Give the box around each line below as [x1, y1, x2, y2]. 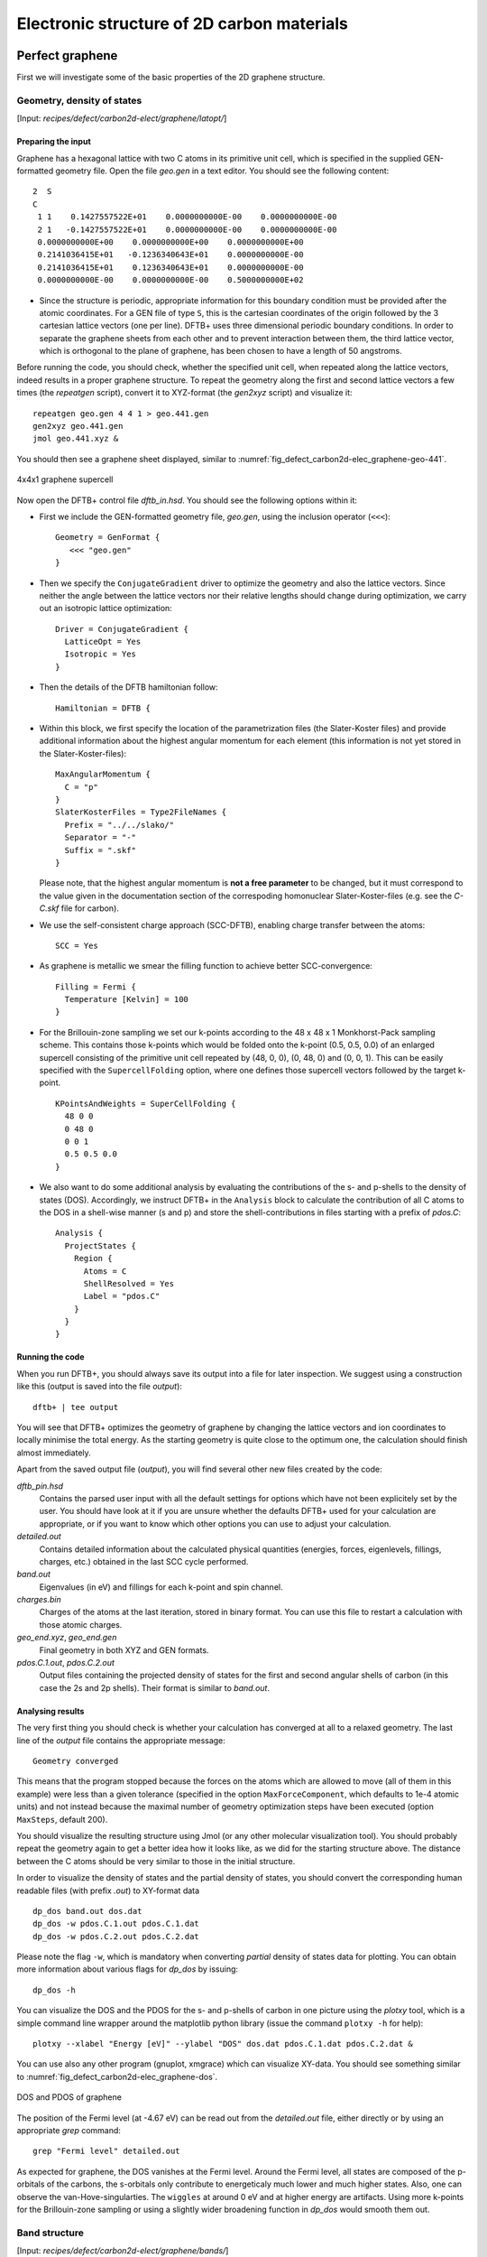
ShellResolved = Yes [83, 1278, 175, 1288]
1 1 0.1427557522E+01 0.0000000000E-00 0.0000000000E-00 [37, 212, 337, 222]
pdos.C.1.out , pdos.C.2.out [16, 1658, 115, 1668]
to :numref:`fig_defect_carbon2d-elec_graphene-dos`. [16, 2071, 218, 2082]
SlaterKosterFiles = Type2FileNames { [55, 807, 227, 817]
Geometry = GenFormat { [55, 533, 161, 543]
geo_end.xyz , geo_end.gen [16, 1632, 117, 1643]
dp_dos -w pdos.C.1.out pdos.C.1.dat [32, 1918, 200, 1929]
